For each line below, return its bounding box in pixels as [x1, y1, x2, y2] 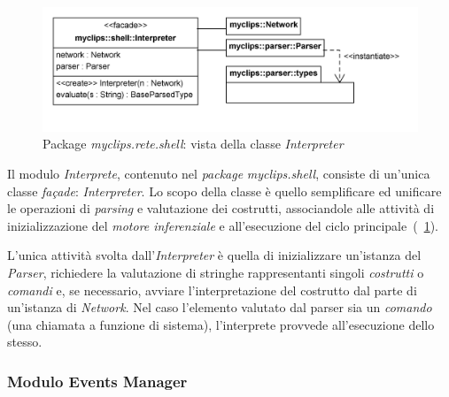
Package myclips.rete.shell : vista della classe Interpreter [43, 134, 344, 153]
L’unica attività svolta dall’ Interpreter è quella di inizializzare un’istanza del [7, 246, 422, 264]
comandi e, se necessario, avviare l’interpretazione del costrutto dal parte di [7, 280, 417, 299]
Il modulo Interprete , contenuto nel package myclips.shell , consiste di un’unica [7, 164, 430, 182]
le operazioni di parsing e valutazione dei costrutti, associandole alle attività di [7, 199, 435, 218]
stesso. [7, 332, 43, 351]
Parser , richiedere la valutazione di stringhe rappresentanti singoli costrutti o [7, 263, 424, 281]
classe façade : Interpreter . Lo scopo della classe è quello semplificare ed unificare [7, 181, 442, 200]
